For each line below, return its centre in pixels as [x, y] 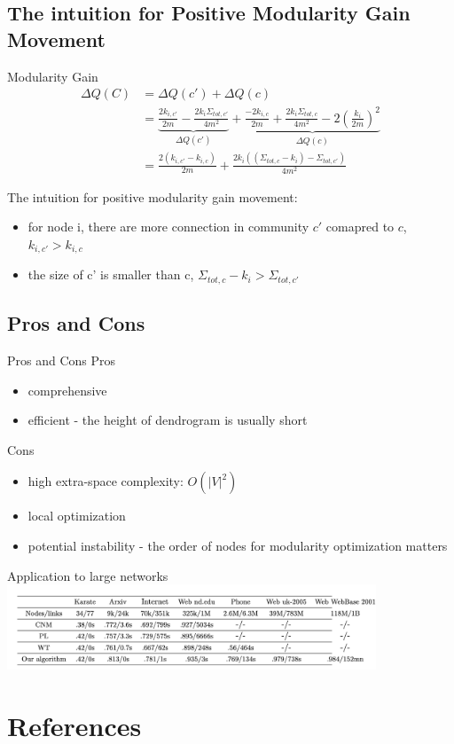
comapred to [360, 227]
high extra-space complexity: [106, 481]
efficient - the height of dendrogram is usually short [168, 420]
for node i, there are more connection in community [168, 227]
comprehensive [67, 390]
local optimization [77, 516]
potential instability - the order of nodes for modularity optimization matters [238, 546]
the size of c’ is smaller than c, [111, 274]
